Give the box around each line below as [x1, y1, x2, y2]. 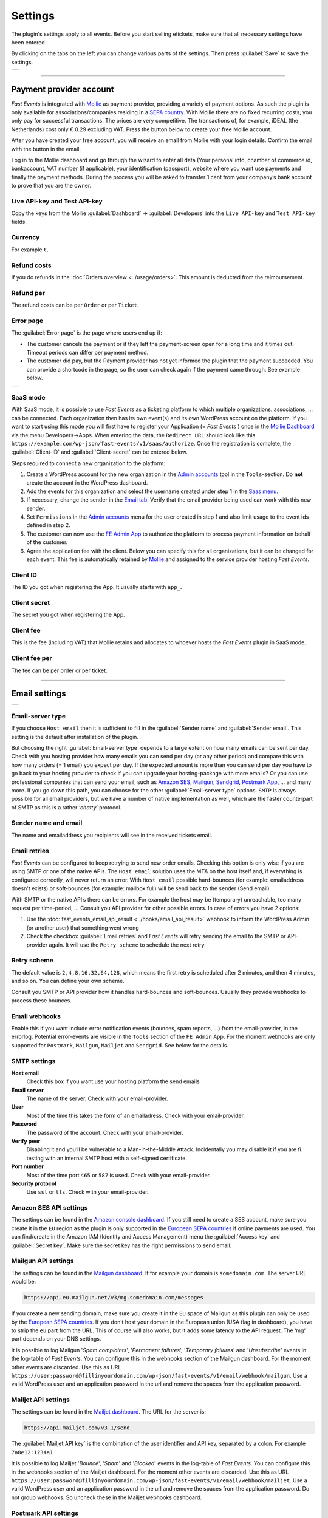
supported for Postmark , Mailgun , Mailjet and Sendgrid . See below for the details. [11, 1041, 229, 1049]
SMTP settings [11, 1057, 56, 1065]
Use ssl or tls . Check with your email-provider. [26, 1188, 149, 1196]
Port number [11, 1163, 44, 1170]
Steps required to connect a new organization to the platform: [11, 459, 165, 467]
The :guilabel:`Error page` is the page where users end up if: [11, 329, 162, 336]
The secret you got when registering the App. [11, 611, 126, 619]
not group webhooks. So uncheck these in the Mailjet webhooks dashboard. [11, 1494, 202, 1501]
